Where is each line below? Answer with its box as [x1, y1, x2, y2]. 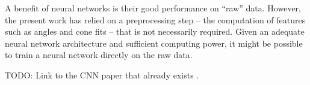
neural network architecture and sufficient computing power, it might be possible [5, 37, 303, 49]
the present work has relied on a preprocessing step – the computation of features [5, 13, 306, 26]
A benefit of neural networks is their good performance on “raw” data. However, [5, 2, 301, 14]
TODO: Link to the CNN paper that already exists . [5, 68, 199, 81]
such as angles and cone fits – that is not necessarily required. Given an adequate [5, 25, 305, 38]
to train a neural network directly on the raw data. [5, 48, 193, 61]
